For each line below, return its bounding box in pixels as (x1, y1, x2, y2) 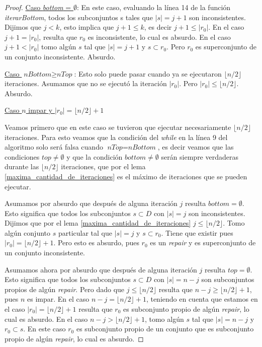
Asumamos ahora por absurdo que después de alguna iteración (5, 264, 197, 274)
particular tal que (58, 227, 112, 238)
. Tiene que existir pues (161, 227, 233, 238)
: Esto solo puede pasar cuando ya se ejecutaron (74, 68, 222, 79)
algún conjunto (5, 227, 51, 238)
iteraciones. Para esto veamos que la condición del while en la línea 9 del (5, 131, 228, 142)
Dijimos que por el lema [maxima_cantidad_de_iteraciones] (5, 218, 191, 228)
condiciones (5, 151, 40, 162)
